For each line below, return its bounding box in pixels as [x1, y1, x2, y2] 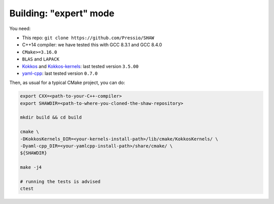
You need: [9, 25, 31, 32]
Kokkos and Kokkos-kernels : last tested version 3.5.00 [22, 63, 139, 69]
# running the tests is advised [20, 179, 101, 184]
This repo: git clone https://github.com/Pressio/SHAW [22, 35, 154, 41]
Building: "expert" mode [9, 8, 115, 19]
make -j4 [20, 164, 42, 170]
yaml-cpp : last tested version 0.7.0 [22, 70, 98, 76]
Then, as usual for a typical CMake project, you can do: [9, 79, 125, 86]
